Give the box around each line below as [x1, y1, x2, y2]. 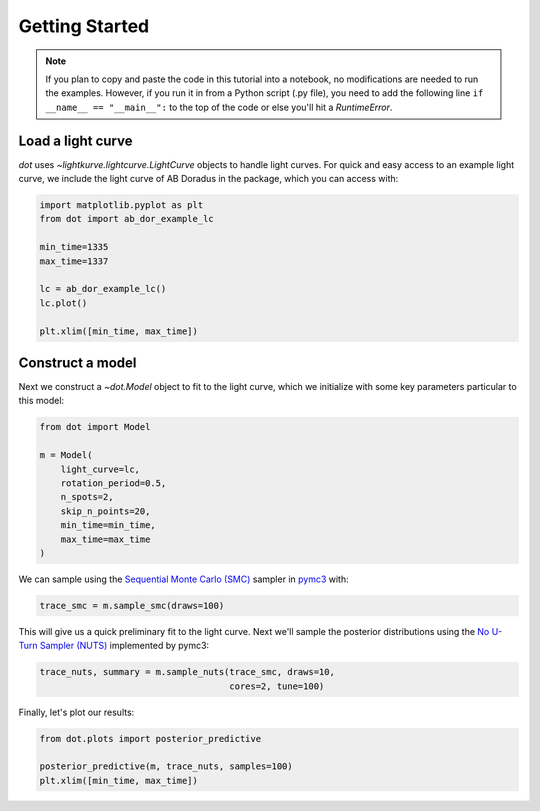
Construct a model [18, 354, 137, 371]
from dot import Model [39, 421, 151, 433]
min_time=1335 [39, 241, 109, 253]
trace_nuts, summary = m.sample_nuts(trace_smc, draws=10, [39, 666, 335, 678]
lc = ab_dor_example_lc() [39, 283, 167, 295]
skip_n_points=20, [60, 505, 151, 517]
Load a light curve [18, 132, 133, 149]
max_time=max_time [60, 533, 151, 545]
